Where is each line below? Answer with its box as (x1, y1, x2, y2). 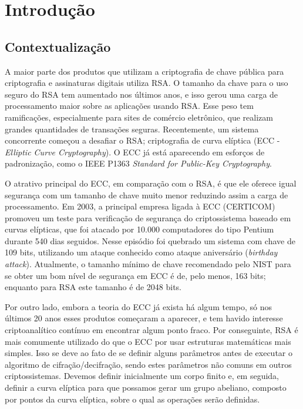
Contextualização (5, 37, 111, 55)
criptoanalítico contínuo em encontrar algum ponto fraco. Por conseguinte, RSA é (5, 324, 298, 336)
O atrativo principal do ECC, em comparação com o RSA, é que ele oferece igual (5, 177, 297, 189)
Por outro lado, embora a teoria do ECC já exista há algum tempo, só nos (5, 300, 272, 312)
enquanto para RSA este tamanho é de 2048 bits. (5, 281, 181, 293)
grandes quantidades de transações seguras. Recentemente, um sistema (5, 122, 259, 135)
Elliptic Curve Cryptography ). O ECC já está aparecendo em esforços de (5, 145, 265, 158)
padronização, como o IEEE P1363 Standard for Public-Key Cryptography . (5, 157, 272, 169)
